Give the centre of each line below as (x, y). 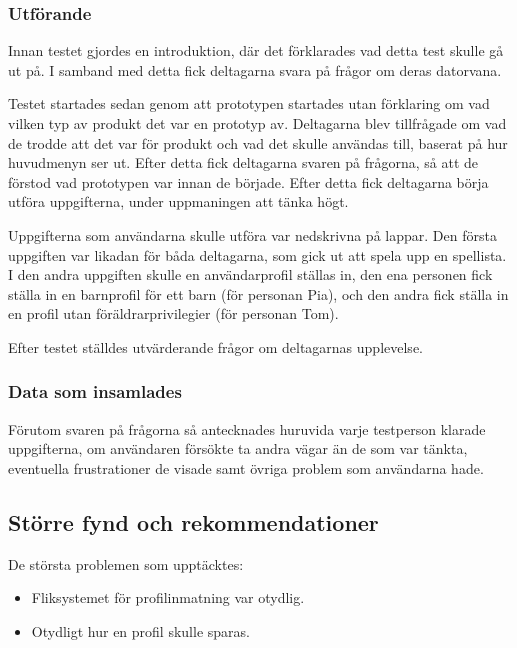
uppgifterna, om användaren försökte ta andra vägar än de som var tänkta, (238, 448)
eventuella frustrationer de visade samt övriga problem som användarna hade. (246, 467)
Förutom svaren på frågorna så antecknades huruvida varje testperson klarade (247, 428)
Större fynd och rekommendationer (193, 521)
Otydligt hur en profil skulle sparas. (140, 630)
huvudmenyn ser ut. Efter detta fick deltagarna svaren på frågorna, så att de (243, 162)
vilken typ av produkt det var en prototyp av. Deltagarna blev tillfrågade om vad (257, 123)
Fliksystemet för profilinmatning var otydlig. (168, 597)
